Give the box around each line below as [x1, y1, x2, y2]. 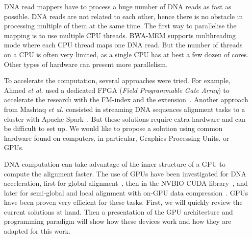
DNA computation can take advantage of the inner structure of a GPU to [4, 158, 226, 169]
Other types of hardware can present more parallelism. [4, 59, 168, 69]
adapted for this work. [4, 226, 71, 236]
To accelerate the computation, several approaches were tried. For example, [4, 75, 230, 86]
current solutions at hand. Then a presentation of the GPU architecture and [4, 206, 233, 217]
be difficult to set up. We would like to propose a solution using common [4, 123, 223, 133]
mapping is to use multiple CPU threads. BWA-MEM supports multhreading [4, 30, 236, 40]
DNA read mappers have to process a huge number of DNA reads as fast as [4, 1, 231, 11]
